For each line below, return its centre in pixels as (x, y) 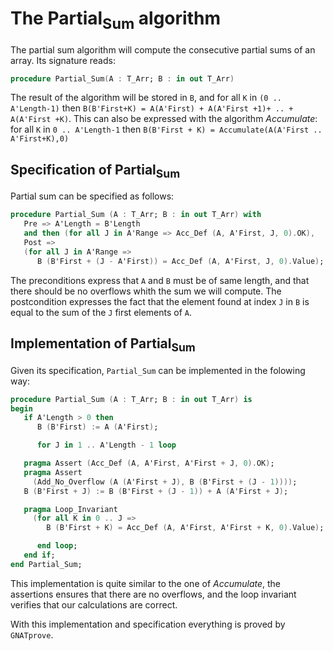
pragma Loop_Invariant (70, 509)
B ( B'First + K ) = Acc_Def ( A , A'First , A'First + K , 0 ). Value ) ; (185, 528)
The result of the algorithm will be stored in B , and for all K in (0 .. (146, 98)
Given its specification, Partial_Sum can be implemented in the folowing (158, 370)
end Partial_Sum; (46, 564)
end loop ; (57, 546)
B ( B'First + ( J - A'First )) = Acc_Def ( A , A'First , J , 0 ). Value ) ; (180, 261)
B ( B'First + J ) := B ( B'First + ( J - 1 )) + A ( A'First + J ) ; (156, 491)
